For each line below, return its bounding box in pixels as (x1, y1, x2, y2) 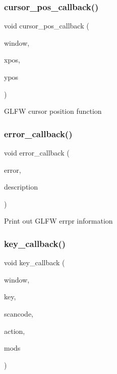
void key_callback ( (4, 257, 65, 268)
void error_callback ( (4, 147, 70, 158)
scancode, (4, 308, 34, 319)
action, (4, 325, 25, 336)
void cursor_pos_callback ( (4, 20, 89, 31)
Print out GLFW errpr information (4, 215, 113, 226)
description (4, 181, 38, 192)
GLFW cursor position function (4, 106, 102, 116)
